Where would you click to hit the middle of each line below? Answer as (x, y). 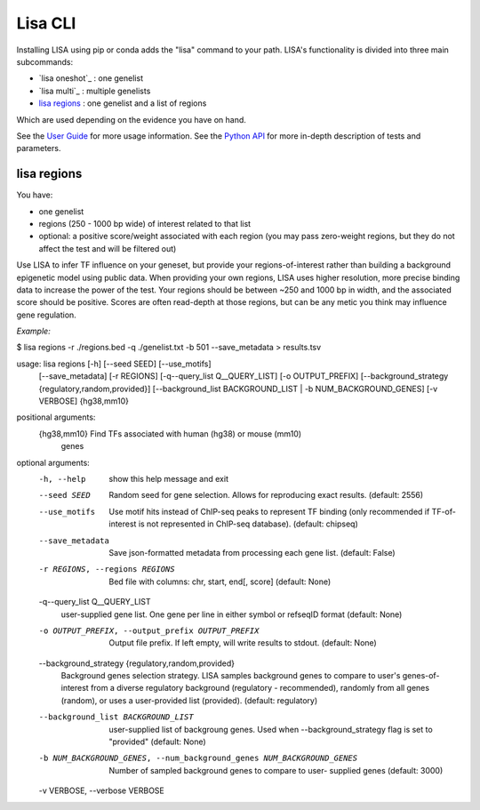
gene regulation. (47, 315)
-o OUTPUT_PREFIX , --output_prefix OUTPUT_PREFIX (149, 630)
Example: (33, 331)
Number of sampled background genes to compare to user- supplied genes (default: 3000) (276, 770)
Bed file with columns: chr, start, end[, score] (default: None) (220, 581)
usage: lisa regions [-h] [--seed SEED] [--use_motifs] (114, 364)
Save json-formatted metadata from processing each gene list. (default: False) (252, 552)
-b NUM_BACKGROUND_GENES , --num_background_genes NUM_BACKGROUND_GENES (198, 758)
